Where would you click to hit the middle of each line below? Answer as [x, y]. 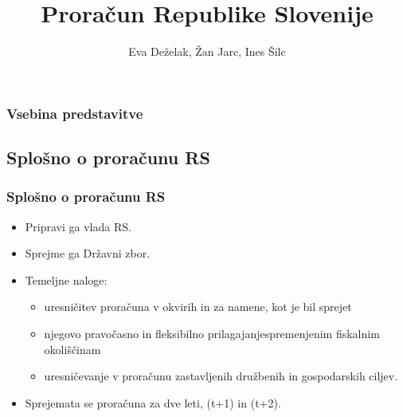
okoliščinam [72, 349]
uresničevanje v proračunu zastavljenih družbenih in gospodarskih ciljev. [221, 376]
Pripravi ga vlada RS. [78, 226]
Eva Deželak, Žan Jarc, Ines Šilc [207, 51]
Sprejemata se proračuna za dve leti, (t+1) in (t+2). [153, 402]
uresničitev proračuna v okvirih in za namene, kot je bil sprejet [198, 307]
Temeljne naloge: [66, 279]
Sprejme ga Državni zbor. [88, 253]
